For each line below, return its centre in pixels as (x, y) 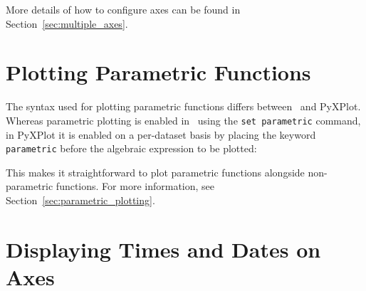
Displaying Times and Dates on (163, 249)
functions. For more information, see (135, 186)
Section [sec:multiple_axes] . (67, 23)
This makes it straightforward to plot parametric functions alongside (155, 172)
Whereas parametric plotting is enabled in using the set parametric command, (183, 120)
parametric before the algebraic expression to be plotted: (131, 148)
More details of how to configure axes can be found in (123, 9)
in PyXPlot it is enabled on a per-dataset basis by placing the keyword (161, 134)
